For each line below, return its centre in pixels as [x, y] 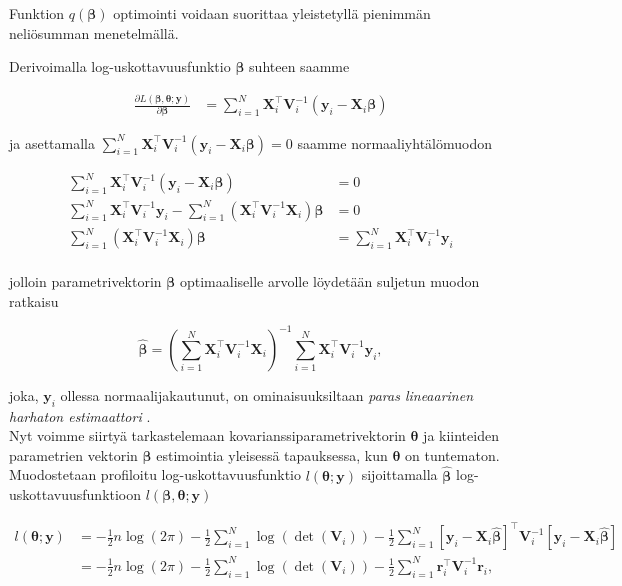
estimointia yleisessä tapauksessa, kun [272, 454]
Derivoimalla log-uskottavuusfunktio [120, 66]
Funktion [37, 13]
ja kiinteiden [461, 435]
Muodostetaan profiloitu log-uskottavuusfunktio [155, 474]
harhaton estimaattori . [80, 415]
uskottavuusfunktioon [75, 494]
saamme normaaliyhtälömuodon [394, 142]
